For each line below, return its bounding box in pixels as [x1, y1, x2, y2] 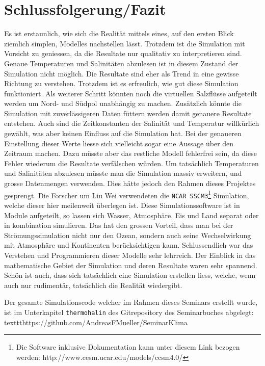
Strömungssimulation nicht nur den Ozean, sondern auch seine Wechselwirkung [4, 229, 251, 240]
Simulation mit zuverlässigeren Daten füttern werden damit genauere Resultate [4, 108, 252, 118]
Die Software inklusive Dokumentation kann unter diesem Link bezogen [16, 342, 240, 352]
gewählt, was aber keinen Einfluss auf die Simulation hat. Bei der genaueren [4, 128, 242, 139]
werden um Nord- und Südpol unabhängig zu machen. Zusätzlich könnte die [4, 98, 242, 109]
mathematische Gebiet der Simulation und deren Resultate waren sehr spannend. [4, 259, 257, 270]
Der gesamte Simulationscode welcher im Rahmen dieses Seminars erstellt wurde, [4, 297, 258, 307]
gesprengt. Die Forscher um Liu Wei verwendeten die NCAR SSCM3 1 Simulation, [4, 188, 249, 200]
